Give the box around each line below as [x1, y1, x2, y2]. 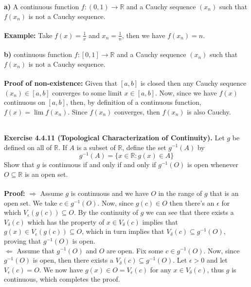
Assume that [17, 245, 54, 255]
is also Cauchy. [187, 106, 231, 116]
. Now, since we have [155, 87, 217, 97]
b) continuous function [4, 49, 72, 59]
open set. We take [4, 197, 57, 208]
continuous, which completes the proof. [4, 274, 120, 284]
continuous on [4, 97, 45, 107]
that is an [210, 188, 239, 198]
